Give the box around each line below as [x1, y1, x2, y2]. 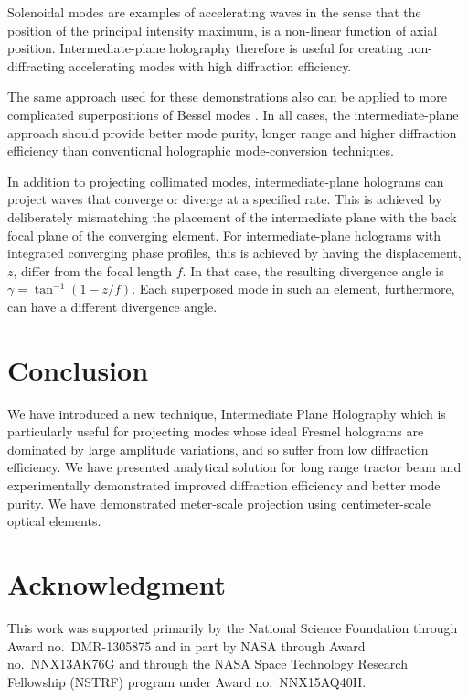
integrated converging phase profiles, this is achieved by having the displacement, [7, 243, 462, 263]
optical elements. [7, 511, 101, 531]
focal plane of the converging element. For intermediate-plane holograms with [7, 225, 441, 244]
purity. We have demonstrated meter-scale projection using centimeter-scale [7, 493, 431, 512]
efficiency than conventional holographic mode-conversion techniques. [7, 141, 394, 160]
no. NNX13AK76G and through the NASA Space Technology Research [7, 654, 408, 673]
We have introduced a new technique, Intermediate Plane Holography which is [7, 403, 446, 423]
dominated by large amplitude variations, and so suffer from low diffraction [7, 439, 429, 458]
